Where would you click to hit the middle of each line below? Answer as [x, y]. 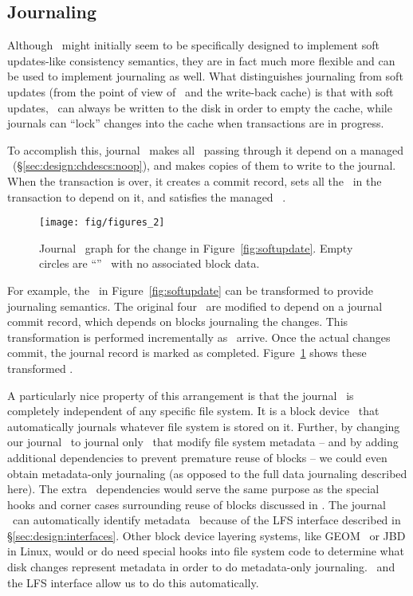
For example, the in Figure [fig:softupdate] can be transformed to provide [190, 290]
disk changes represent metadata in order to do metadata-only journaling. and [201, 567]
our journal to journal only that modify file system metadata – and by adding [203, 442]
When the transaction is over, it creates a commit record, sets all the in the [195, 180]
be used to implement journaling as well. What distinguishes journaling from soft [205, 76]
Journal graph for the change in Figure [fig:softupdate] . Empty [196, 247]
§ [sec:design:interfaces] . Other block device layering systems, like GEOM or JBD [206, 535]
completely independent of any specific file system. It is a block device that [193, 411]
